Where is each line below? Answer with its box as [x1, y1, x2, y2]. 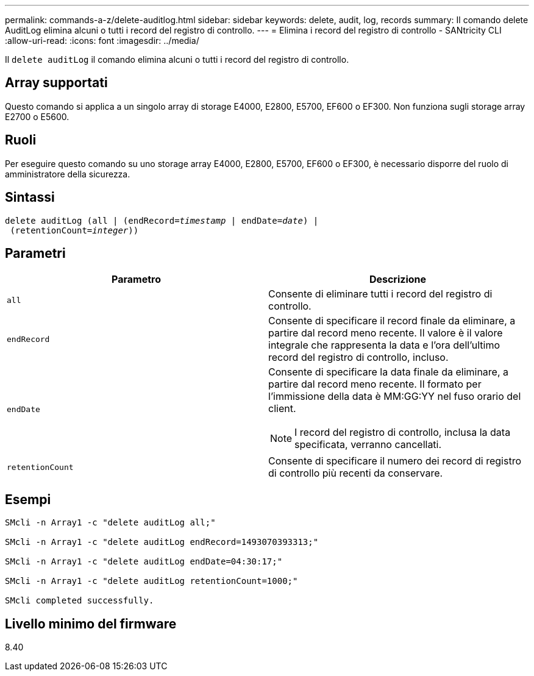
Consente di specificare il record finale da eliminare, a [268, 315, 516, 327]
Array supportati [5, 75, 108, 91]
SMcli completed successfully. [5, 596, 154, 606]
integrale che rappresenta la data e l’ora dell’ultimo [268, 339, 500, 352]
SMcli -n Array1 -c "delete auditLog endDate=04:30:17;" [5, 557, 283, 567]
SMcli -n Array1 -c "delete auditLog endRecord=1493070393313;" [5, 537, 319, 547]
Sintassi [5, 190, 55, 205]
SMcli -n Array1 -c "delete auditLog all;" [5, 518, 216, 528]
